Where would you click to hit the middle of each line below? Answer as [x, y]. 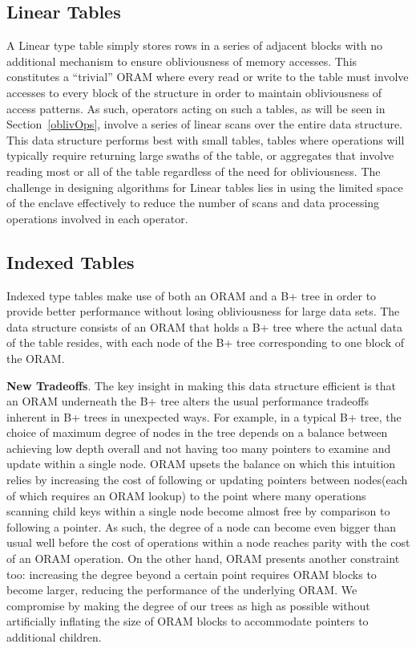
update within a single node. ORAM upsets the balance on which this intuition [201, 464]
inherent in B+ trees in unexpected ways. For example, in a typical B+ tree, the [204, 416]
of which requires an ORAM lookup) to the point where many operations [186, 495]
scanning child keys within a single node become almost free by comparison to [198, 511]
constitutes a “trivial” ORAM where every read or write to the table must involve [208, 77]
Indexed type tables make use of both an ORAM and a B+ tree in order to [192, 295]
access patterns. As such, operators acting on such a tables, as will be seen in [196, 108]
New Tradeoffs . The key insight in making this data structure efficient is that [202, 385]
